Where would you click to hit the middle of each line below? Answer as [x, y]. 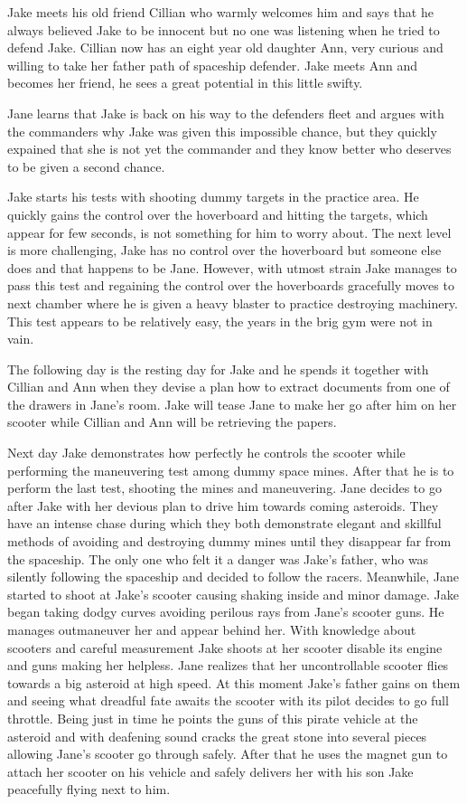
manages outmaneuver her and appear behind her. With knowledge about [212, 629]
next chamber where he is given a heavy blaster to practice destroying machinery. [233, 303]
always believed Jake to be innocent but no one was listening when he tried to [224, 29]
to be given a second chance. [86, 166]
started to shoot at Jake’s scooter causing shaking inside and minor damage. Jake [233, 594]
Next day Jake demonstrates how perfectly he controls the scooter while [206, 453]
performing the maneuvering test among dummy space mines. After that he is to [231, 470]
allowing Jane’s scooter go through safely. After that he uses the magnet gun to [228, 754]
